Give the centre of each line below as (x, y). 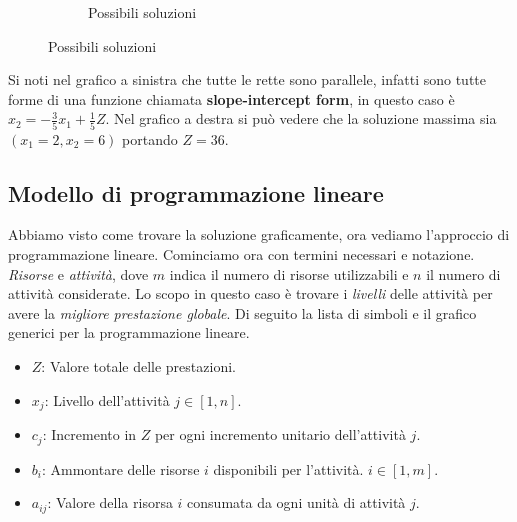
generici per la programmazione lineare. (129, 332)
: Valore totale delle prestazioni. (138, 366)
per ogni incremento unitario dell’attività (280, 434)
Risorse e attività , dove (78, 273)
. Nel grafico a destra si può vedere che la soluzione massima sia (301, 118)
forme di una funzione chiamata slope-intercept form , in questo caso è (231, 98)
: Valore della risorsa (110, 502)
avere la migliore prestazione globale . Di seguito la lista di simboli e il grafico (242, 312)
